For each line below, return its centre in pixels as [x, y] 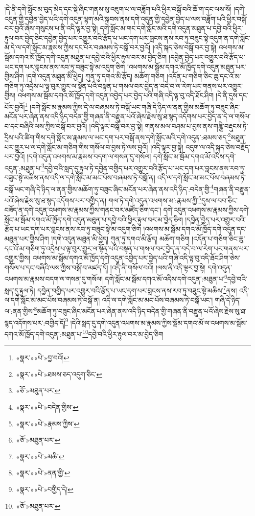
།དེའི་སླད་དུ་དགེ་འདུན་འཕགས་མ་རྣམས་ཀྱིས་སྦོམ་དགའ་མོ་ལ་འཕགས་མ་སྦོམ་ [159, 322]
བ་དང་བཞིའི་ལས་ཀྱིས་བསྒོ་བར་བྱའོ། [46, 126]
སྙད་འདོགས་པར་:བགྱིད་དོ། [35, 322]
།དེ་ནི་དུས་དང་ [232, 95]
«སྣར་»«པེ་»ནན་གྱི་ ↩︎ [43, 473]
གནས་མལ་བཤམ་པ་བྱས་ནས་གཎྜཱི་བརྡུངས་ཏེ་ [197, 126]
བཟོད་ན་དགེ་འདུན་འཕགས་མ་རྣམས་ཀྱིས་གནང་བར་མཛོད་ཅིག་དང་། [83, 210]
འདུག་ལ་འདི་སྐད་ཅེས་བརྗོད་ [218, 147]
